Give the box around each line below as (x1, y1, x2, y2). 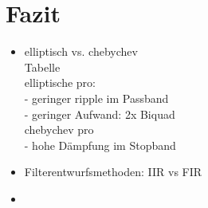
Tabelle (24, 58, 61, 75)
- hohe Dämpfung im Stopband (24, 136, 176, 153)
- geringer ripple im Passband (24, 89, 169, 106)
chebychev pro (24, 121, 94, 138)
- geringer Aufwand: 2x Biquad (24, 105, 175, 122)
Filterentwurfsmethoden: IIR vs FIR (24, 163, 202, 180)
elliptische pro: (24, 74, 96, 91)
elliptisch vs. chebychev (24, 43, 138, 60)
